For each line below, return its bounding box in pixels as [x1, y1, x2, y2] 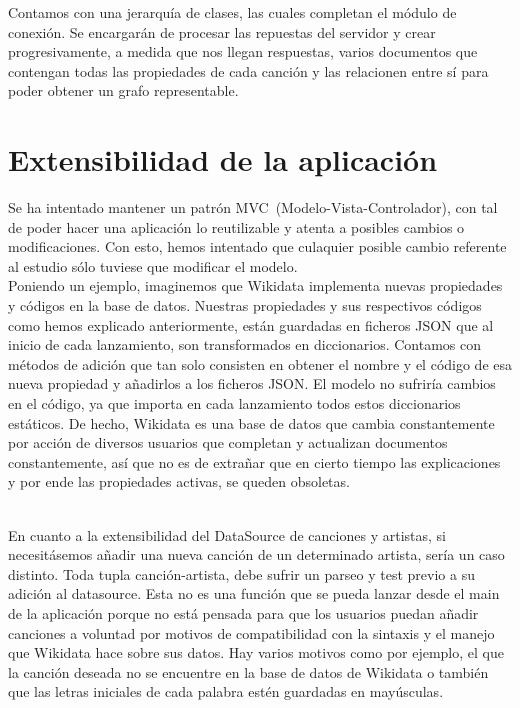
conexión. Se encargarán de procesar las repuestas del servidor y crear [8, 21, 436, 42]
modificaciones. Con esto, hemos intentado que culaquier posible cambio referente [8, 236, 507, 257]
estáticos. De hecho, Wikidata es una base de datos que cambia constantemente [8, 412, 495, 433]
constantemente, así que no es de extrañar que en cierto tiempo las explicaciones [8, 451, 501, 472]
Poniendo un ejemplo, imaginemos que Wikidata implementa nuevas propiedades [8, 275, 503, 296]
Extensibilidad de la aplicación [8, 139, 438, 180]
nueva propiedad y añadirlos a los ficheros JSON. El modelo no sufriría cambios [8, 373, 496, 394]
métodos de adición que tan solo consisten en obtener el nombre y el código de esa [8, 353, 513, 374]
